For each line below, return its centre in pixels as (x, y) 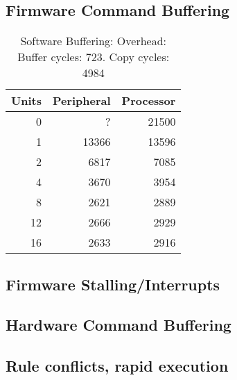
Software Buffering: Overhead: (93, 41)
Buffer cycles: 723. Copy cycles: (94, 57)
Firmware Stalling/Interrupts (113, 284)
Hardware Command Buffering (119, 325)
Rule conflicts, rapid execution (117, 366)
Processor (149, 101)
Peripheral (81, 101)
